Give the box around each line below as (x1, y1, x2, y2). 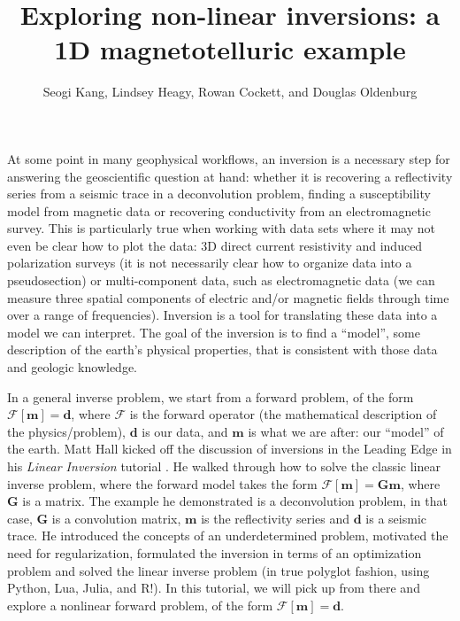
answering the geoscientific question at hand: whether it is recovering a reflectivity (7, 167, 453, 185)
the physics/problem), (7, 422, 126, 440)
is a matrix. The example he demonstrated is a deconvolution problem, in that (22, 492, 448, 510)
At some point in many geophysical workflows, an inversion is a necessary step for (7, 149, 450, 167)
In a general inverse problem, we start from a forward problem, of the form (7, 387, 414, 406)
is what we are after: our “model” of (248, 422, 444, 440)
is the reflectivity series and (201, 508, 350, 527)
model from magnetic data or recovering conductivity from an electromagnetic (7, 201, 431, 220)
